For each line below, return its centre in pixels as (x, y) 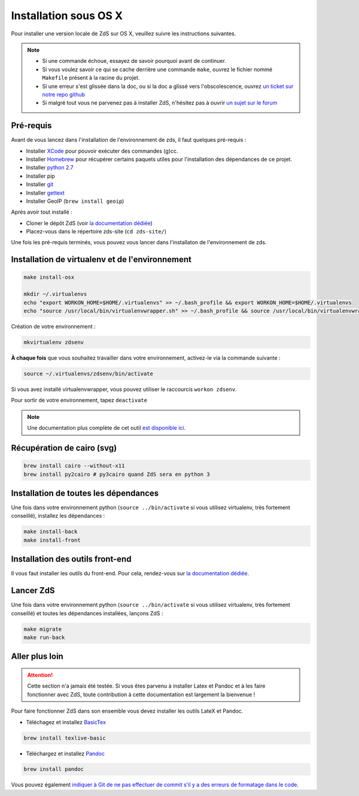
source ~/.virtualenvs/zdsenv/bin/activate (89, 373)
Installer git (40, 184)
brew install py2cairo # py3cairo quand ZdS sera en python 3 (117, 474)
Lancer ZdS (33, 590)
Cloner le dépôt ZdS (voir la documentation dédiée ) (89, 223)
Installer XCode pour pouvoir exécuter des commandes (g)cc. (102, 151)
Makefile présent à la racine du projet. (91, 78)
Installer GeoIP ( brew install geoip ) (75, 201)
